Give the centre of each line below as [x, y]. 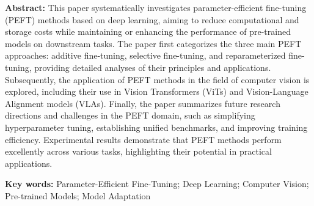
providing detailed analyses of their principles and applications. [153, 67]
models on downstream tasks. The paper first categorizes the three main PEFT [153, 43]
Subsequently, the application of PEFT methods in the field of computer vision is [157, 79]
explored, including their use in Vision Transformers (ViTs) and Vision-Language [157, 91]
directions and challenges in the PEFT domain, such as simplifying [130, 115]
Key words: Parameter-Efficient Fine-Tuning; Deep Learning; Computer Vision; [157, 184]
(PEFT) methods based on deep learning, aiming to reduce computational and [152, 19]
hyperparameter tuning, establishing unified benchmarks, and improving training [156, 127]
